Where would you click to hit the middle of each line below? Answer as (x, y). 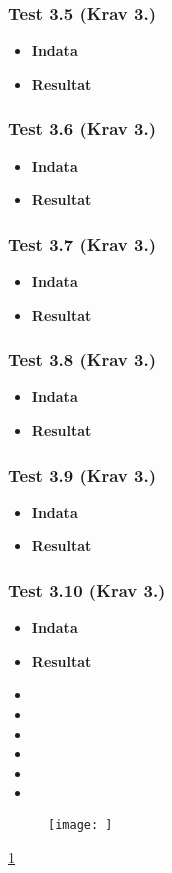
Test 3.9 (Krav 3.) (82, 474)
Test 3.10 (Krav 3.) (87, 589)
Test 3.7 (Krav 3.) (82, 243)
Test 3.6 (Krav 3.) (82, 128)
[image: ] (80, 825)
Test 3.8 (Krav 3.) (82, 359)
